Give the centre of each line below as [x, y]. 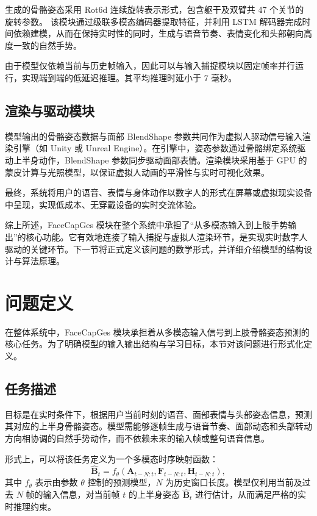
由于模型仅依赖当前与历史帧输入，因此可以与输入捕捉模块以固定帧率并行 [150, 66]
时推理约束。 [30, 506]
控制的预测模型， [122, 482]
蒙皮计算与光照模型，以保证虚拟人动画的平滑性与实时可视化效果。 [137, 172]
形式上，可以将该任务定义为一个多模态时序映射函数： [112, 458]
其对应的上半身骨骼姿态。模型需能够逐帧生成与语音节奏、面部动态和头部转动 [158, 426]
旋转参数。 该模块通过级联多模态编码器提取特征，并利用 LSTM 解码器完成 [154, 21]
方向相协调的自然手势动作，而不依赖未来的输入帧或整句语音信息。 [137, 438]
